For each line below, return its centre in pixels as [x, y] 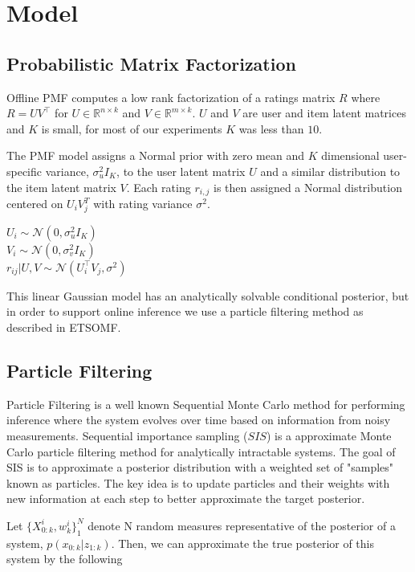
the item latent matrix [61, 187]
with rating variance [143, 203]
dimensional [350, 155]
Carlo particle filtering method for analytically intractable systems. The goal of [201, 451]
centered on [35, 203]
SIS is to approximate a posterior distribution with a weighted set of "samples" [200, 467]
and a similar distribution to [330, 171]
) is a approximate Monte [329, 435]
